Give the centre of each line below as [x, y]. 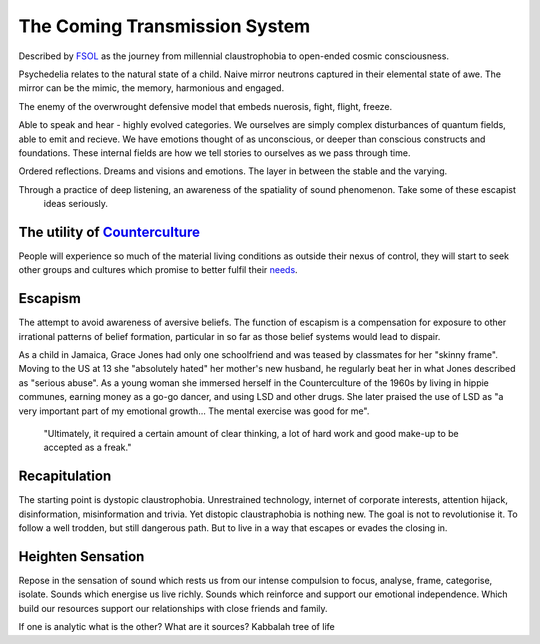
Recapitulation [65, 476]
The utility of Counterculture [109, 231]
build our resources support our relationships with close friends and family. [173, 608]
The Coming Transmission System [164, 26]
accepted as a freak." [87, 447]
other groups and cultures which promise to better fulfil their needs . [158, 270]
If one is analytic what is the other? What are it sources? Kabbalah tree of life [176, 627]
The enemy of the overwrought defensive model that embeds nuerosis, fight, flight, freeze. [205, 106]
